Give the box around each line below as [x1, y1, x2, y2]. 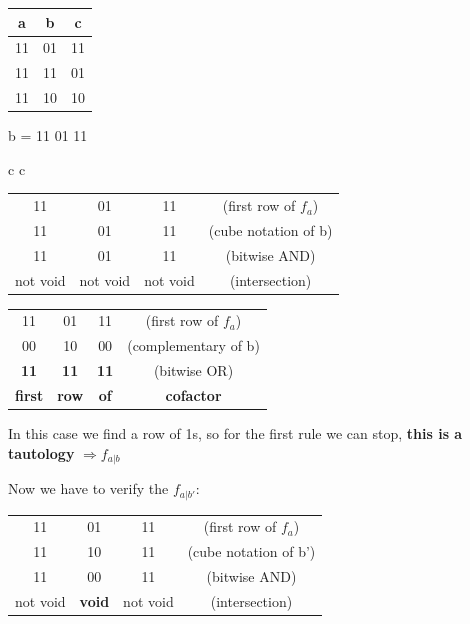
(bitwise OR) [153, 360, 234, 381]
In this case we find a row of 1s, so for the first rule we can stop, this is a [8, 423, 463, 444]
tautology [8, 442, 75, 463]
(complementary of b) [127, 335, 260, 356]
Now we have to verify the [8, 478, 169, 499]
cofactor [165, 384, 222, 405]
